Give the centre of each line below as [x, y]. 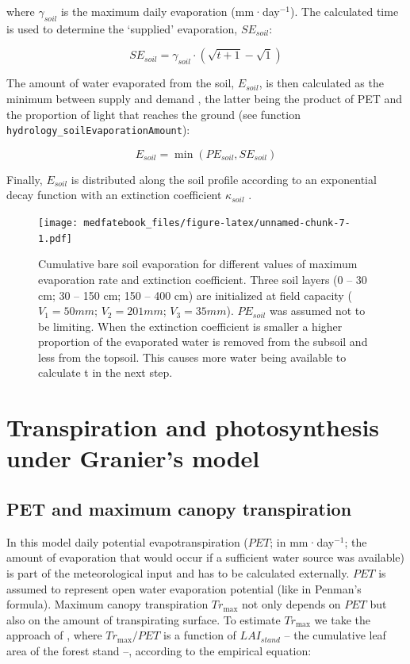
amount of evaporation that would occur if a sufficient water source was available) [206, 557]
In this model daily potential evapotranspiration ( [127, 541]
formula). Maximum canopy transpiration [107, 604]
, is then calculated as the [321, 83]
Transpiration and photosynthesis [193, 427]
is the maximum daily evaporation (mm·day [170, 11]
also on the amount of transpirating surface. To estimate [144, 619]
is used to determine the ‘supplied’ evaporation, [122, 28]
